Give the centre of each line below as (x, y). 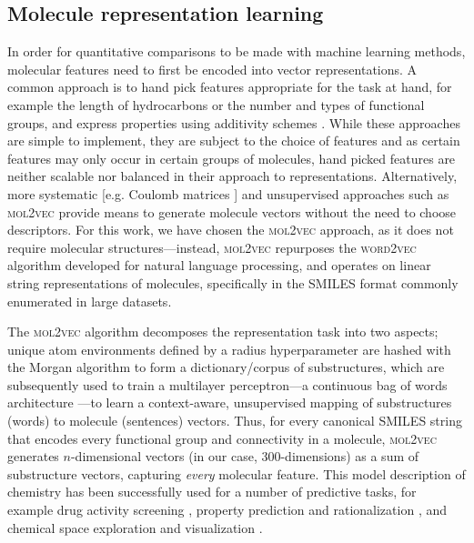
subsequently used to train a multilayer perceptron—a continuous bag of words (227, 384)
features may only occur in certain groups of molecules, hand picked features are (232, 158)
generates (33, 456)
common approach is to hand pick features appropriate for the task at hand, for (230, 87)
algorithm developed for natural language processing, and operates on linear (219, 265)
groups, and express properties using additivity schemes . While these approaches (234, 122)
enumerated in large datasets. (90, 301)
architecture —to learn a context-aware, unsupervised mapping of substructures (230, 402)
